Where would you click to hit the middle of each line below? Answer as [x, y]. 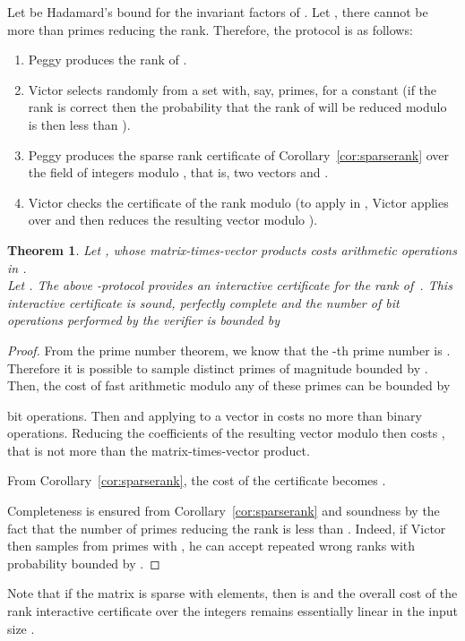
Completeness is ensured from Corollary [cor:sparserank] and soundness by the [224, 511]
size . [21, 628]
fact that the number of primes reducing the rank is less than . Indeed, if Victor [227, 528]
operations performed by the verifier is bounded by [143, 320]
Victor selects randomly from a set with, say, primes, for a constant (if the [232, 89]
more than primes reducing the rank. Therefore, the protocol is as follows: [210, 29]
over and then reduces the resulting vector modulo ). [173, 220]
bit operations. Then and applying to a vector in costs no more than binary [215, 415]
